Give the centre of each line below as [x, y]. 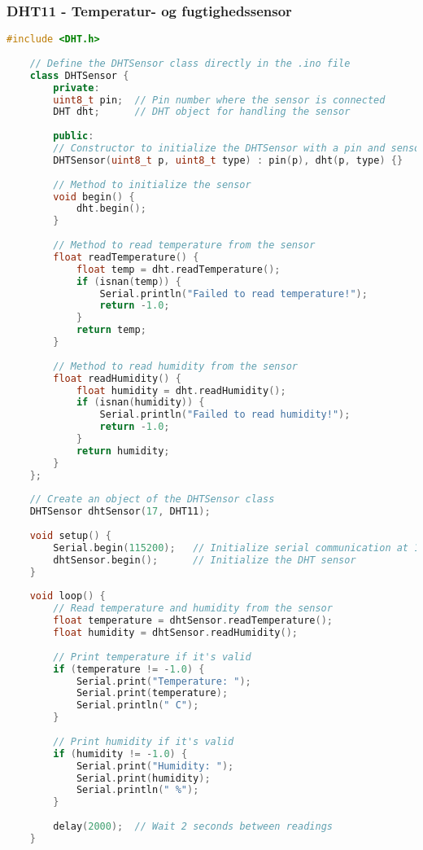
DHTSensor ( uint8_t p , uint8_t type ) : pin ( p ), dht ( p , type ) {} [228, 160]
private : [76, 88]
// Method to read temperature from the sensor [184, 245]
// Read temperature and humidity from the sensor [193, 609]
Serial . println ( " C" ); [137, 705]
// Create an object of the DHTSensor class [152, 499]
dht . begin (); [111, 209]
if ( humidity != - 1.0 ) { [120, 754]
